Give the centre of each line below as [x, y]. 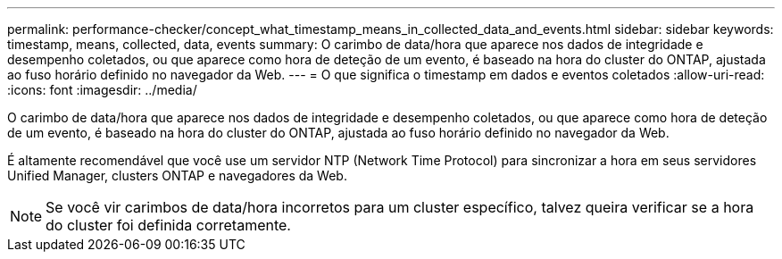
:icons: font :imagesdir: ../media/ [102, 90]
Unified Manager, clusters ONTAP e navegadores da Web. [177, 175]
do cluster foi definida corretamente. [168, 225]
